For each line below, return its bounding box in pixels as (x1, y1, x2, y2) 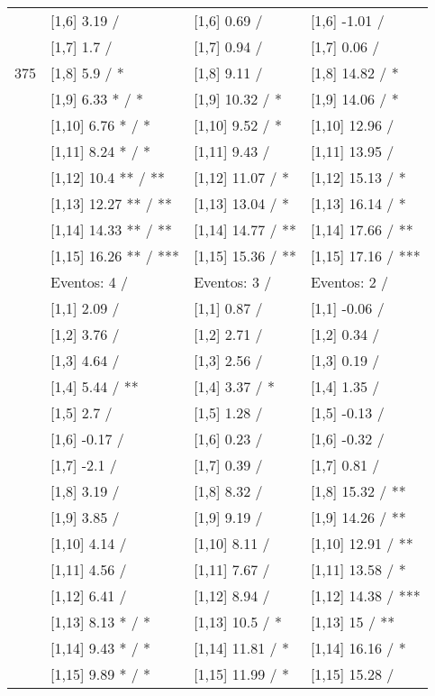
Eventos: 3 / (194, 271, 272, 292)
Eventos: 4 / (50, 271, 129, 292)
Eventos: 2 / (310, 271, 388, 292)
